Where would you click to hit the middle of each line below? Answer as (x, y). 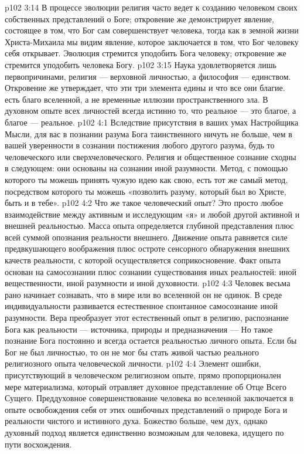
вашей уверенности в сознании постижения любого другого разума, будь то (140, 145)
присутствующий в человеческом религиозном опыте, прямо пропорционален (143, 375)
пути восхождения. (38, 444)
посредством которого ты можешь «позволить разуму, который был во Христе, (146, 191)
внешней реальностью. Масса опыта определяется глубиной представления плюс (149, 226)
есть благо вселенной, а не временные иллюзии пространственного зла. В (136, 99)
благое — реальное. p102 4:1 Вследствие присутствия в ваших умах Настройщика (152, 122)
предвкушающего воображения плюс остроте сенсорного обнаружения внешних (147, 248)
